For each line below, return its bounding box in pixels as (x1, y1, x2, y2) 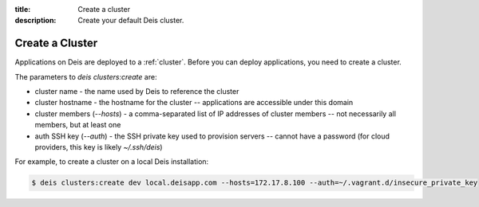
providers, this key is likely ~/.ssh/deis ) (34, 143, 163, 152)
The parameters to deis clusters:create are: (14, 72, 157, 81)
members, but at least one (34, 120, 121, 130)
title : (14, 5, 31, 14)
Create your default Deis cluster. (77, 16, 184, 25)
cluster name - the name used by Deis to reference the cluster (34, 87, 239, 96)
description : (14, 16, 57, 25)
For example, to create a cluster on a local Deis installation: (14, 157, 209, 166)
